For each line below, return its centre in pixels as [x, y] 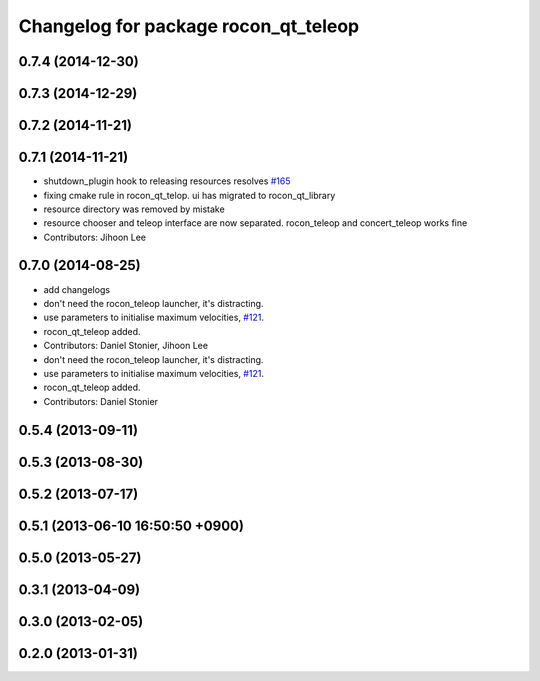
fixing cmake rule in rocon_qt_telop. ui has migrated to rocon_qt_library [189, 195]
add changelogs [76, 289]
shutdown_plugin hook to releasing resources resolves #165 [167, 181]
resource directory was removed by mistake [134, 209]
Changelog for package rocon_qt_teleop [189, 26]
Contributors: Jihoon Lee [95, 237]
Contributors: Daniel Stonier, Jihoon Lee [126, 346]
